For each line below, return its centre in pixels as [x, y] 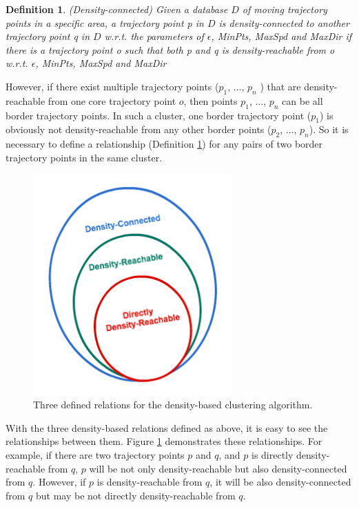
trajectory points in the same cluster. [84, 157]
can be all [302, 100]
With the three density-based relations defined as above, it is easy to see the [167, 427]
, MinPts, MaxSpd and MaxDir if [281, 36]
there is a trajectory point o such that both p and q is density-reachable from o [170, 49]
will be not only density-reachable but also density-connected [218, 468]
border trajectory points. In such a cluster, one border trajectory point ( [158, 115]
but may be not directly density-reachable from [136, 495]
